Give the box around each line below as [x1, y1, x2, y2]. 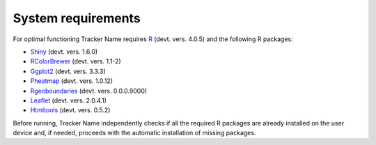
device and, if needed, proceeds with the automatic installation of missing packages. [13, 129, 256, 137]
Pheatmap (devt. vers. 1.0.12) [30, 77, 113, 85]
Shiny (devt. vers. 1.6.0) [30, 47, 98, 56]
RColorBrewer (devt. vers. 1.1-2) [30, 57, 121, 66]
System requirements [13, 10, 141, 26]
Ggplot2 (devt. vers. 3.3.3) [30, 67, 106, 75]
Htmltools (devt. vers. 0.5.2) [30, 106, 111, 114]
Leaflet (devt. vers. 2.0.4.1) [30, 96, 107, 105]
